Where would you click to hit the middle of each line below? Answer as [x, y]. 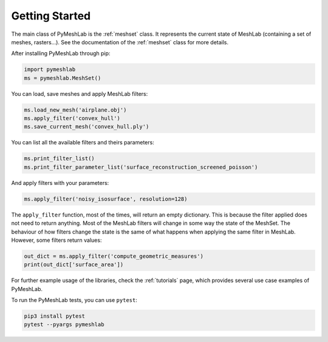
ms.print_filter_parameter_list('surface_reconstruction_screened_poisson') [141, 167]
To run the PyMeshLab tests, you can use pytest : [74, 300]
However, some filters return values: [56, 240]
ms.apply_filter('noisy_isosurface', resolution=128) [106, 199]
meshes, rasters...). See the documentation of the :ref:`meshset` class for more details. [120, 42]
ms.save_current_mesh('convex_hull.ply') [87, 127]
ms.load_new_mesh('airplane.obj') [75, 110]
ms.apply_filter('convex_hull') [72, 119]
